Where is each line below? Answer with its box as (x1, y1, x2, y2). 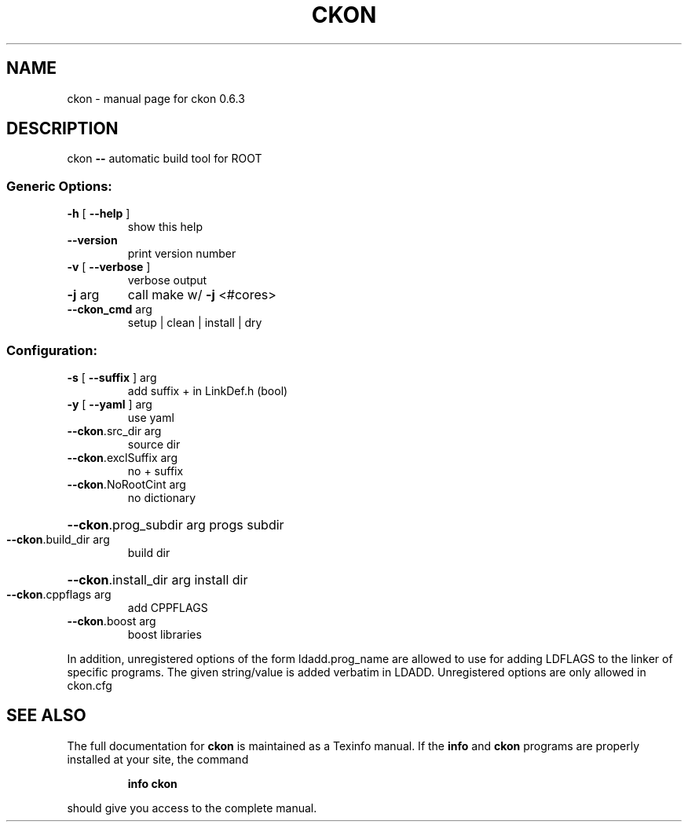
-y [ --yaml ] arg (67, 397, 152, 411)
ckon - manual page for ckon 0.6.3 (67, 91, 245, 105)
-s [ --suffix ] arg (67, 370, 157, 384)
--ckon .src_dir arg (67, 423, 162, 438)
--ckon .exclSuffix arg (67, 450, 177, 464)
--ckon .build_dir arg (6, 532, 110, 546)
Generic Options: (6, 178, 112, 194)
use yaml (127, 410, 174, 424)
